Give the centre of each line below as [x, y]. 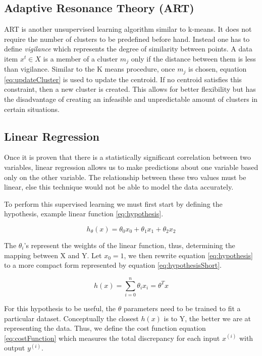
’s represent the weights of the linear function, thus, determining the [129, 245]
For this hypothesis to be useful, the [60, 308]
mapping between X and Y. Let [53, 255]
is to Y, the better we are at [207, 318]
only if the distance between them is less [193, 58]
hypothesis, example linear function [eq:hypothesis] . [84, 214]
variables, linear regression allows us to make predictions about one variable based [131, 167]
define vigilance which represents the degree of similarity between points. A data [128, 49]
